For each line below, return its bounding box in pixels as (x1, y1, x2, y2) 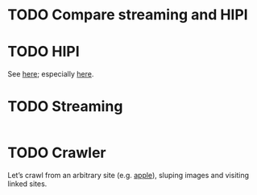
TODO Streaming (7, 97, 123, 116)
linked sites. (7, 179, 48, 189)
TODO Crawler (7, 143, 106, 162)
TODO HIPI (7, 43, 80, 61)
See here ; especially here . (7, 69, 94, 79)
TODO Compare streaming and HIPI (7, 6, 248, 24)
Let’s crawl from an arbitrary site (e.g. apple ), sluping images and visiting (7, 171, 250, 180)
